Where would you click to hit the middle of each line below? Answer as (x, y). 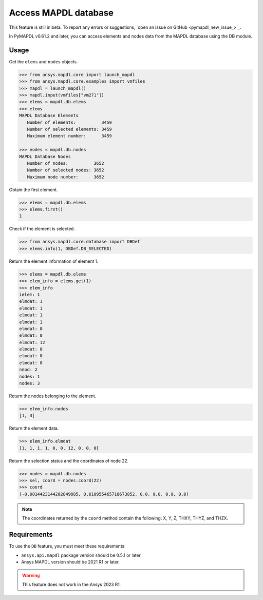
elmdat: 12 (32, 342)
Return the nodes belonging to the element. (53, 396)
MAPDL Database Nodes (45, 156)
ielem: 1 (30, 294)
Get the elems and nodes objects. (43, 61)
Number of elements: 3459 (69, 122)
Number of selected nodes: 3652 (66, 170)
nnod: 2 (28, 370)
